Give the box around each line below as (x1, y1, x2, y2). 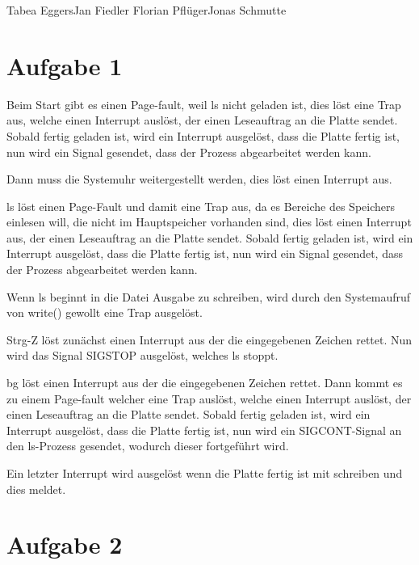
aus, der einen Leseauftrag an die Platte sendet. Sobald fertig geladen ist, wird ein (6, 229, 413, 246)
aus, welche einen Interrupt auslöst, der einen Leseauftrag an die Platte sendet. (6, 112, 398, 129)
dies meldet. (6, 480, 66, 497)
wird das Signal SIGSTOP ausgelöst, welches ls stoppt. (6, 347, 279, 364)
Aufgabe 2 (6, 528, 123, 561)
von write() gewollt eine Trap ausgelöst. (6, 304, 203, 321)
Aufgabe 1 (6, 48, 123, 82)
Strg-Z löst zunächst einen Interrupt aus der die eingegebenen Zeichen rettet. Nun (6, 331, 413, 348)
